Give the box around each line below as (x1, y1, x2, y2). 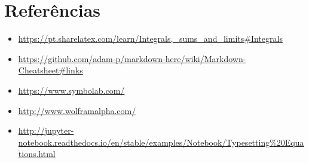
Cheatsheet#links (18, 64, 83, 76)
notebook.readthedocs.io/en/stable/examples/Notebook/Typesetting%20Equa (18, 136, 304, 148)
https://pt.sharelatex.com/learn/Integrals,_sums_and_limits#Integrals (18, 32, 283, 45)
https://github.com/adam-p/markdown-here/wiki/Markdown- (18, 52, 246, 64)
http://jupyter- (18, 124, 74, 137)
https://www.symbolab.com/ (18, 84, 125, 96)
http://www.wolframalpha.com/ (18, 104, 136, 116)
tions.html (18, 147, 56, 160)
